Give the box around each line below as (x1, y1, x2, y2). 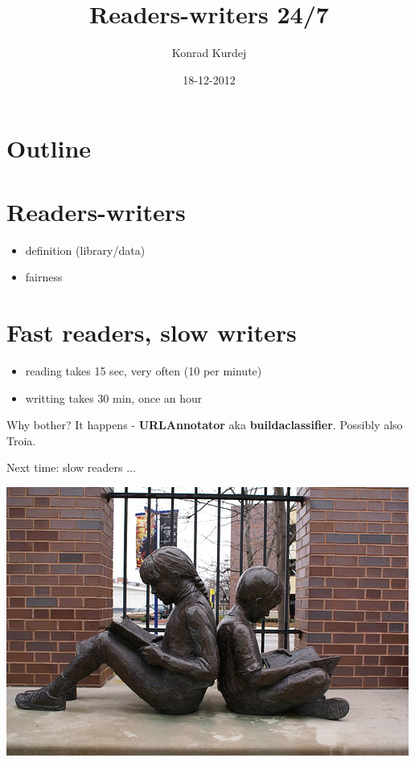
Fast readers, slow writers (6, 316, 297, 348)
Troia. (6, 432, 36, 449)
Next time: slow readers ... (6, 459, 136, 476)
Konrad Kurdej (171, 44, 247, 61)
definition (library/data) (25, 241, 146, 258)
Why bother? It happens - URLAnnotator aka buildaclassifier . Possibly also (6, 416, 403, 433)
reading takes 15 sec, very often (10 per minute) (25, 362, 262, 379)
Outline (6, 132, 92, 165)
